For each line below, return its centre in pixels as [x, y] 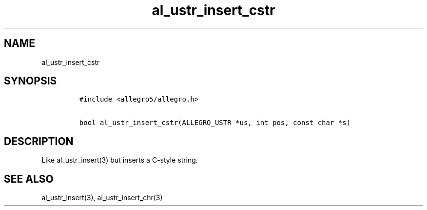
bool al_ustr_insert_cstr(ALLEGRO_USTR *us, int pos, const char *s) [215, 123]
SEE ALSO [29, 179]
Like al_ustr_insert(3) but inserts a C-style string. [120, 160]
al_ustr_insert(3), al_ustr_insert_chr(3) [102, 198]
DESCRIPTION [39, 141]
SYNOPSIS [30, 81]
